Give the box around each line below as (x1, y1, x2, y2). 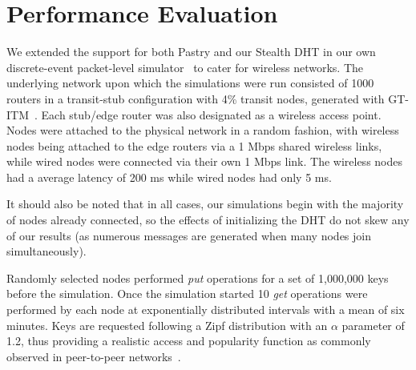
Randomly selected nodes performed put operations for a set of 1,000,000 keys (6, 269, 389, 286)
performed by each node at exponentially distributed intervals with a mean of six (6, 301, 405, 318)
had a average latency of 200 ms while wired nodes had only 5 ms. (6, 168, 332, 185)
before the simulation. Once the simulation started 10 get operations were (6, 285, 368, 302)
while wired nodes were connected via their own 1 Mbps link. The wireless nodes (6, 153, 403, 170)
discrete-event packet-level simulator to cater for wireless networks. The (6, 58, 364, 75)
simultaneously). (6, 243, 87, 259)
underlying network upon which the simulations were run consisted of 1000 (6, 74, 374, 91)
